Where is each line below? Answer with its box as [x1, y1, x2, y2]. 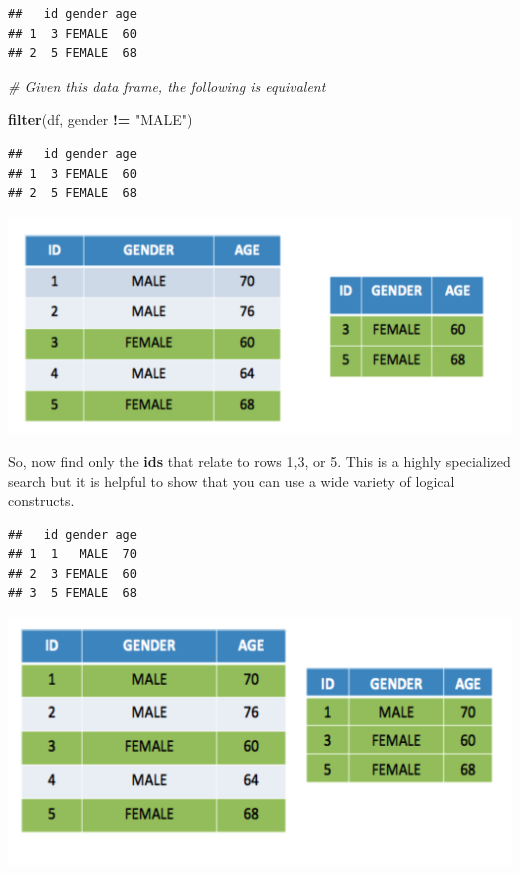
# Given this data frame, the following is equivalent [8, 75, 326, 96]
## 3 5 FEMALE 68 [8, 586, 137, 601]
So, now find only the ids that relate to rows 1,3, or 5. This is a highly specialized [8, 450, 511, 471]
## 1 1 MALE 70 [8, 547, 137, 562]
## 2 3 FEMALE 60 [8, 566, 137, 581]
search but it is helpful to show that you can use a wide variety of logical [8, 470, 455, 491]
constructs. [8, 490, 75, 511]
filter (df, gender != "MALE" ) [8, 109, 193, 130]
